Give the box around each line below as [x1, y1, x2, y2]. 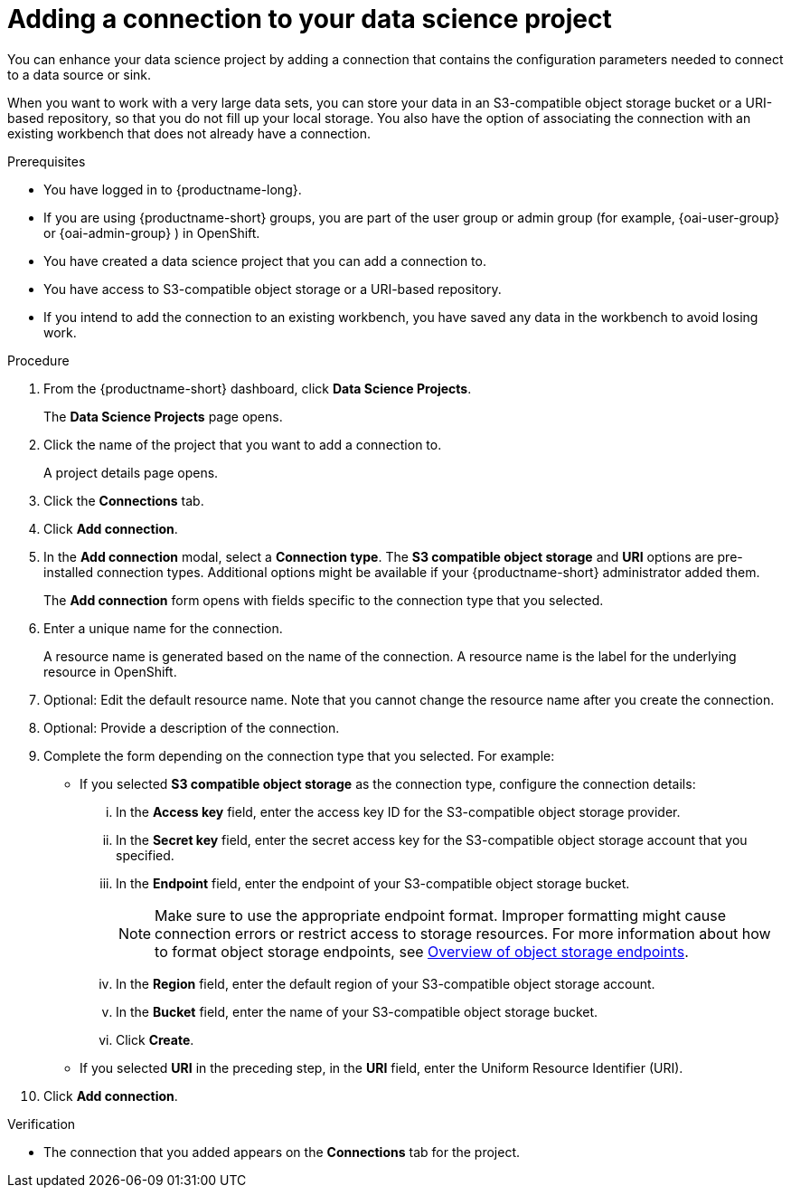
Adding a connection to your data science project [7, 4, 612, 34]
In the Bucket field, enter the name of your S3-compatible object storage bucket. [116, 1003, 598, 1020]
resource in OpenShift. [43, 663, 177, 679]
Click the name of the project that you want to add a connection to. [43, 436, 442, 452]
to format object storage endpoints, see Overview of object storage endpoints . [155, 942, 689, 961]
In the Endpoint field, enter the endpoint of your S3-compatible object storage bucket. [116, 875, 630, 891]
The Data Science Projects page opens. [43, 408, 283, 424]
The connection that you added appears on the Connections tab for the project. [43, 1143, 521, 1160]
